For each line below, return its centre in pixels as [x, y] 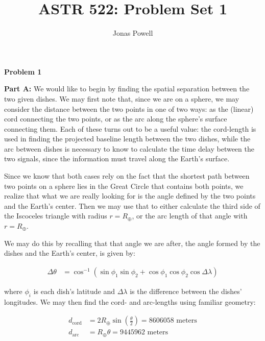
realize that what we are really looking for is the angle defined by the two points [130, 196]
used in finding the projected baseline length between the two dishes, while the [127, 139]
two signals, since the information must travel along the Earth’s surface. [117, 159]
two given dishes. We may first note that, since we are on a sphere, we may [122, 98]
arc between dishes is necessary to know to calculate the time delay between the [129, 148]
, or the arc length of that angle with [190, 216]
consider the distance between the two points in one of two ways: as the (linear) [129, 108]
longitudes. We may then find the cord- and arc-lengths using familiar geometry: [130, 301]
